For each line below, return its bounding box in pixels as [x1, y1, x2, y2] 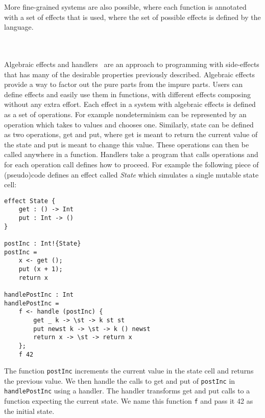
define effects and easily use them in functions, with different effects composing [4, 89, 251, 99]
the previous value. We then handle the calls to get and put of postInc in [4, 375, 235, 386]
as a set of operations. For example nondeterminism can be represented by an [4, 108, 247, 119]
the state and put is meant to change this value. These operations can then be [4, 139, 249, 149]
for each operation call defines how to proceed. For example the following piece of [4, 159, 259, 169]
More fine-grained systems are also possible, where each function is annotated [4, 2, 247, 12]
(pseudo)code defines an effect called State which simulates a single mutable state [4, 169, 259, 180]
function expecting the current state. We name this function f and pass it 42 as [4, 395, 253, 406]
